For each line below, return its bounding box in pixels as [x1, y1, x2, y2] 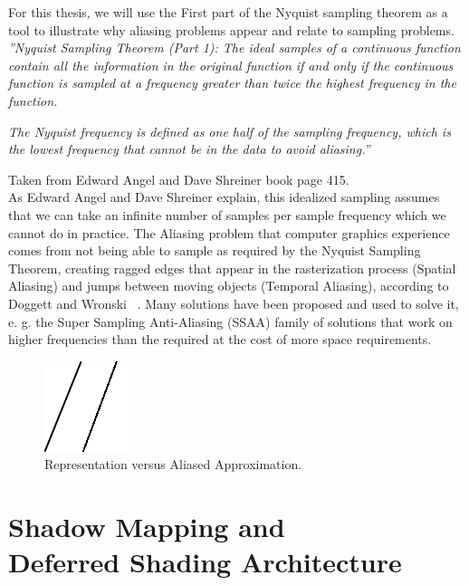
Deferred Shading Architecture [8, 543, 402, 580]
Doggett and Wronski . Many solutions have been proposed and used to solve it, [8, 293, 459, 312]
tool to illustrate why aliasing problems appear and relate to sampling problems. [8, 20, 455, 39]
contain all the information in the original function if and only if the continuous [8, 55, 454, 74]
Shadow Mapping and [8, 508, 285, 545]
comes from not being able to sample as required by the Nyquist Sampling [8, 241, 421, 260]
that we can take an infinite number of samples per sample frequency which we [8, 205, 446, 224]
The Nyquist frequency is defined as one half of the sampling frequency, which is [8, 121, 451, 140]
